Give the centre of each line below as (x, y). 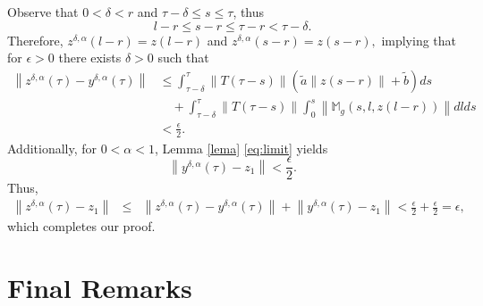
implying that (419, 40)
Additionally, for (52, 148)
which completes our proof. (81, 226)
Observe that (43, 12)
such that (183, 58)
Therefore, (35, 40)
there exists (90, 58)
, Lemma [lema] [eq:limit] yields (241, 148)
